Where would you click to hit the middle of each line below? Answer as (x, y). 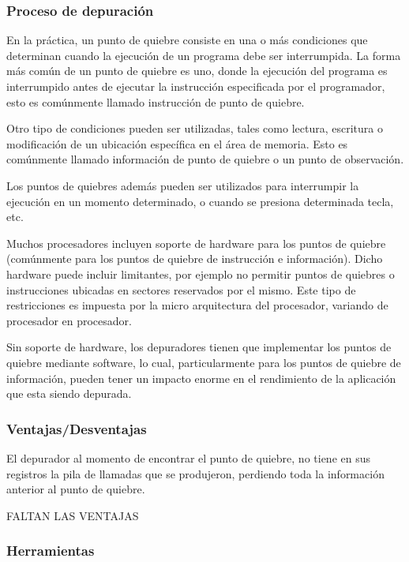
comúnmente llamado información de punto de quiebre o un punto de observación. (205, 159)
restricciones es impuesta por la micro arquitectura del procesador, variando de (197, 305)
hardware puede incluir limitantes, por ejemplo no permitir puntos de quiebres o (201, 274)
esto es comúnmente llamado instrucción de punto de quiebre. (156, 101)
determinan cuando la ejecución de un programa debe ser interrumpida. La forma (204, 55)
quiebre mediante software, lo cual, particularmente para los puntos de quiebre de (204, 362)
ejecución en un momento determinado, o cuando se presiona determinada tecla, (200, 201)
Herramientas (51, 551)
